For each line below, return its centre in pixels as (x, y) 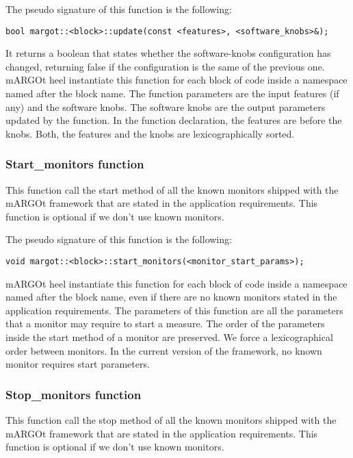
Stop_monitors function (74, 394)
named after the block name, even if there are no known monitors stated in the (171, 297)
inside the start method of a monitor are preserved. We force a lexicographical (169, 337)
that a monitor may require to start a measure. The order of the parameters (165, 323)
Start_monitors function (75, 164)
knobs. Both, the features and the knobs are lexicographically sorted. (150, 133)
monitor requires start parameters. (78, 364)
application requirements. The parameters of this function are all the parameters (174, 310)
